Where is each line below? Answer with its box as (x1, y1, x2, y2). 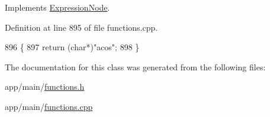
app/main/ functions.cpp (5, 100, 93, 112)
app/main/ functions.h (5, 80, 85, 93)
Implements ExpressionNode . (5, 1, 110, 13)
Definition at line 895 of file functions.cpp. (5, 21, 158, 33)
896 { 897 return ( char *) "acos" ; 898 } (5, 41, 140, 53)
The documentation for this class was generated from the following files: (5, 60, 266, 73)
